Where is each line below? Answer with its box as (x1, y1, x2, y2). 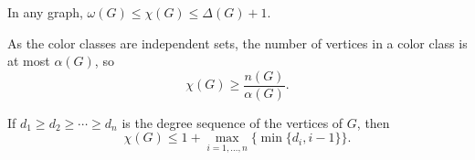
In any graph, (7, 3, 83, 21)
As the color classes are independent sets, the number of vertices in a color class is (7, 33, 468, 52)
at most (7, 51, 50, 70)
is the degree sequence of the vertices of (121, 112, 343, 132)
